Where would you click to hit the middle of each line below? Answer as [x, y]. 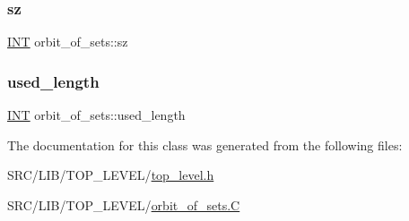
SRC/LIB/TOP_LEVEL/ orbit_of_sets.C [124, 204]
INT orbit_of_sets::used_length [96, 115]
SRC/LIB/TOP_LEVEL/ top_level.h [111, 175]
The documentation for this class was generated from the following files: [205, 144]
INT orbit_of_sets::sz [68, 42]
